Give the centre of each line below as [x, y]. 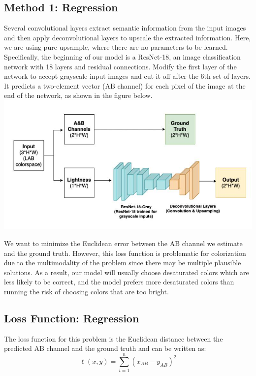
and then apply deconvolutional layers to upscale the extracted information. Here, [128, 37]
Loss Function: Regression [72, 318]
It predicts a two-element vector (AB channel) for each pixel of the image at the [125, 85]
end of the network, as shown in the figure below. [78, 95]
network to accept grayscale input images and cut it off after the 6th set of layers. [127, 76]
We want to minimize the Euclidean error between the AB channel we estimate [123, 243]
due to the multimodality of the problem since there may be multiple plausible [123, 263]
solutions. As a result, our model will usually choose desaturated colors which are [127, 272]
